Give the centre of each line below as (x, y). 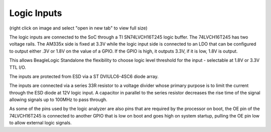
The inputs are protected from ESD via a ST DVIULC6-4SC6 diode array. (84, 76)
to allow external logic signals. (41, 123)
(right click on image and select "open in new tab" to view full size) (78, 28)
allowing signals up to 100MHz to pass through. (58, 99)
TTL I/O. (18, 67)
